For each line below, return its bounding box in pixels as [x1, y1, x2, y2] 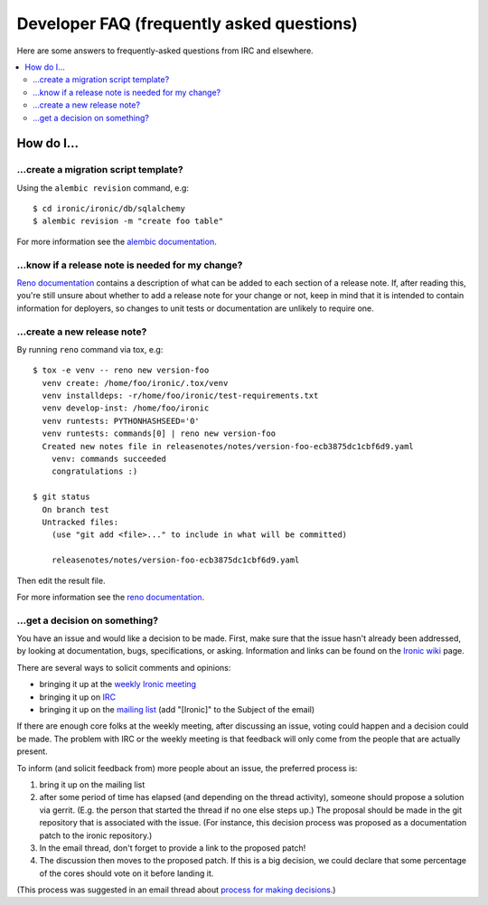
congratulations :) [51, 467, 138, 476]
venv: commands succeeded [51, 454, 167, 465]
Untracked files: [42, 516, 119, 527]
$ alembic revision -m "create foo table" [33, 216, 224, 226]
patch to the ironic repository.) [39, 830, 153, 841]
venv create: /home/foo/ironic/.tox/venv [42, 378, 229, 388]
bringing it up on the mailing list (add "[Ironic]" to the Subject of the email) [39, 704, 315, 715]
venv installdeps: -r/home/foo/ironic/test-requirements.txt [42, 391, 319, 401]
